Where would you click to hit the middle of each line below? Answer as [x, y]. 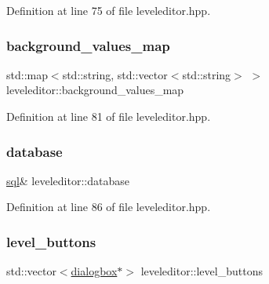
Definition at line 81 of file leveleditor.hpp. [109, 116]
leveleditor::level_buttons [202, 271]
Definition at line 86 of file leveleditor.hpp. [109, 207]
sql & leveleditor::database [68, 180]
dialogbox [94, 271]
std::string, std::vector [115, 74]
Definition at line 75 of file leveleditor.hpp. [109, 10]
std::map [27, 74]
